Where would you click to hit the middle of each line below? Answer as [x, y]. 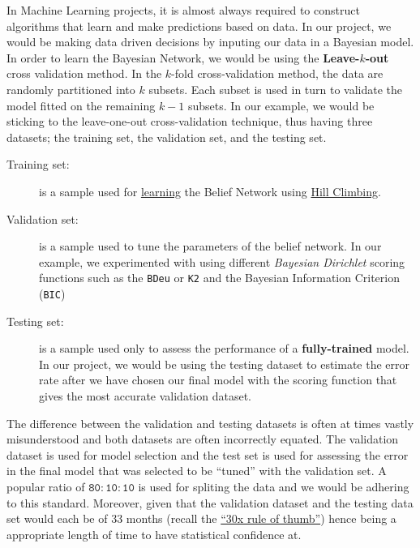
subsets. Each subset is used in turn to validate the [276, 89]
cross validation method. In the [84, 73]
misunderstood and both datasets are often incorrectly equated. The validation [203, 439]
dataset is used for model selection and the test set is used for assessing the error [208, 454]
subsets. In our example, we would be [281, 105]
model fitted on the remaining [81, 105]
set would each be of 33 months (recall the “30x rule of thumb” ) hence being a [201, 518]
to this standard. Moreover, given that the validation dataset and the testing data [210, 502]
